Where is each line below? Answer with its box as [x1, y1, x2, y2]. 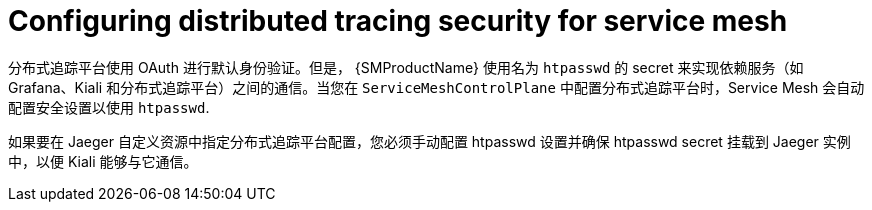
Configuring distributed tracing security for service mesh [8, 4, 788, 38]
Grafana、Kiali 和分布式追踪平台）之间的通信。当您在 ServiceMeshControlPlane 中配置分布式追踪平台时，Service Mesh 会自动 [8, 78, 865, 96]
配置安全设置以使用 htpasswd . [8, 98, 210, 116]
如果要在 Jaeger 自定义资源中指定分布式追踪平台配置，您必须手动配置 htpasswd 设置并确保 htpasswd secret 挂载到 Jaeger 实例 [8, 132, 851, 150]
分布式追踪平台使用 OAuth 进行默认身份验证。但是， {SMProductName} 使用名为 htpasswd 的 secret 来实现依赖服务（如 [8, 58, 804, 76]
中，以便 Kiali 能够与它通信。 [8, 152, 198, 170]
